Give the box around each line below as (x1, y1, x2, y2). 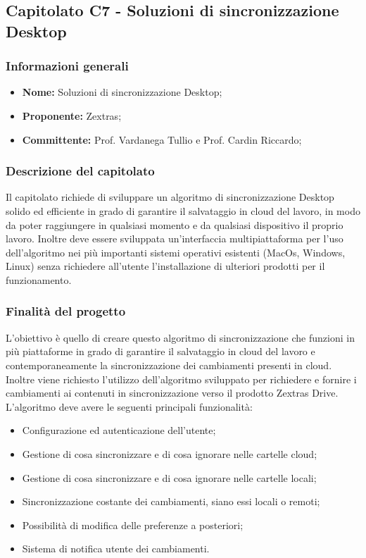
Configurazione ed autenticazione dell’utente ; (22, 423, 216, 438)
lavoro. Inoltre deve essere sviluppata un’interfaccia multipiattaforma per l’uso (6, 231, 343, 246)
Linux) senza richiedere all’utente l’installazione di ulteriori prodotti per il (6, 259, 325, 273)
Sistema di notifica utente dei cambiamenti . (22, 541, 210, 556)
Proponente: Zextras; (22, 108, 122, 123)
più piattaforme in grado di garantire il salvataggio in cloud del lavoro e (6, 344, 315, 359)
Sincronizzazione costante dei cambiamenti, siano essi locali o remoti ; (22, 494, 320, 509)
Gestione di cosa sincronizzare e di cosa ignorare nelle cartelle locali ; (22, 470, 317, 485)
